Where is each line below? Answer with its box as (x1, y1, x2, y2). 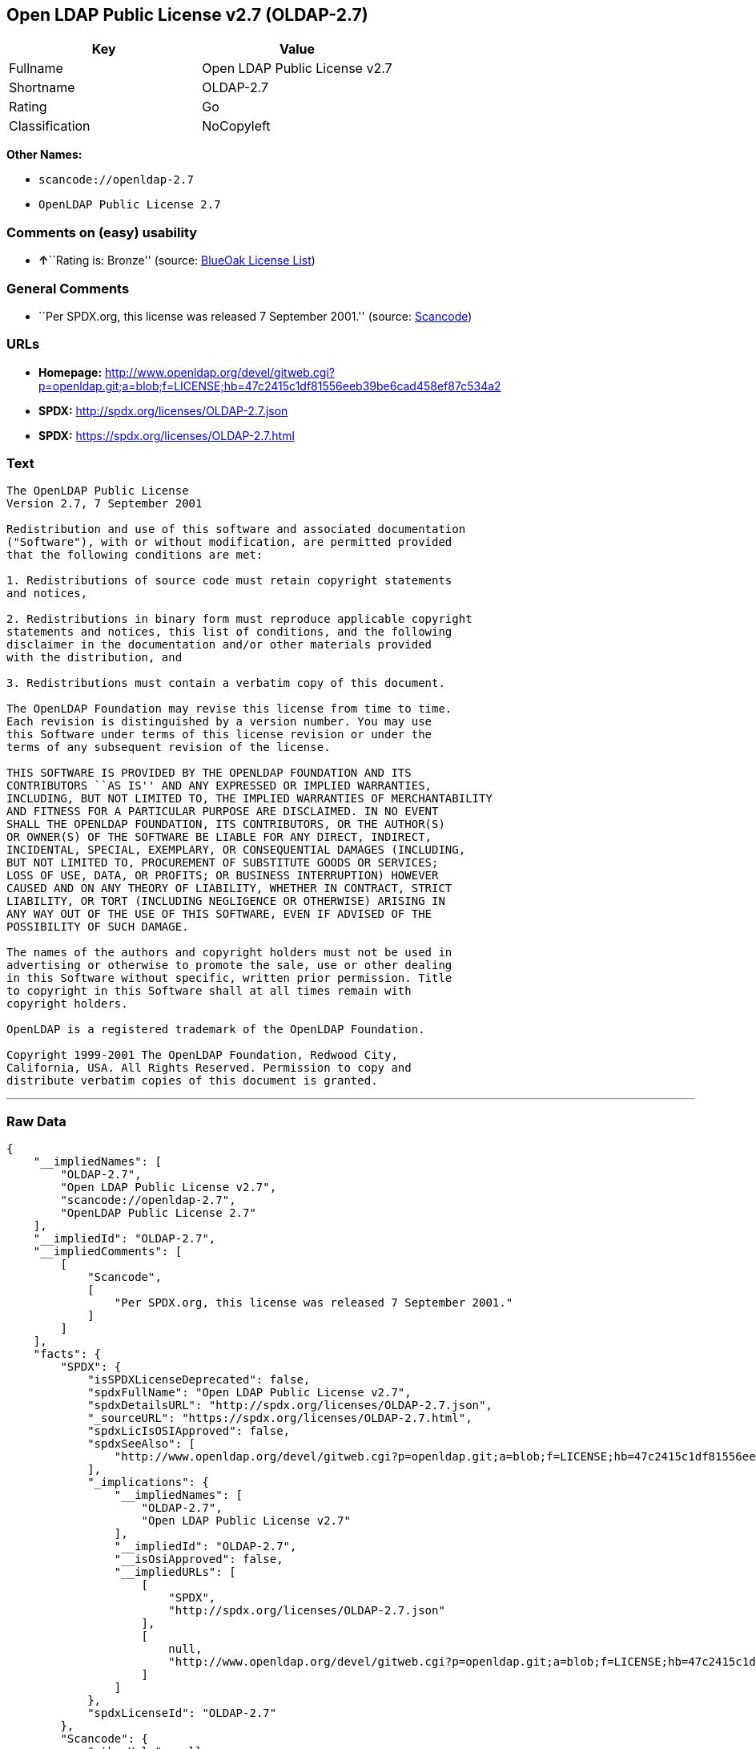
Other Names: (6, 147, 82, 162)
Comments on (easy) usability (6, 224, 198, 240)
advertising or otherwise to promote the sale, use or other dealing (6, 959, 452, 972)
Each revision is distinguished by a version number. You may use (6, 715, 432, 729)
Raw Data (6, 1113, 66, 1129)
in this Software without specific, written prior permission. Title (6, 971, 452, 985)
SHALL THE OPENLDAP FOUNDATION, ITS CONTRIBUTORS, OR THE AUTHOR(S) (6, 818, 445, 831)
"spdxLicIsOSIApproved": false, (87, 1424, 291, 1438)
